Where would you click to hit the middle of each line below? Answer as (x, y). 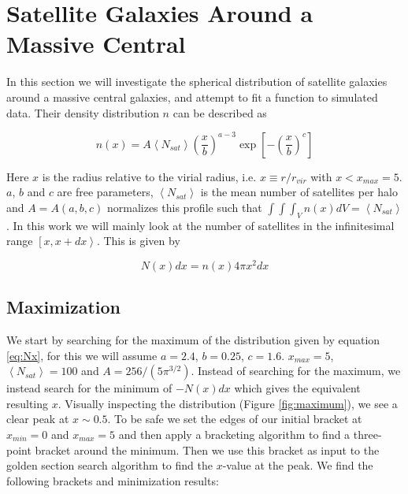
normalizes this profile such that (184, 207)
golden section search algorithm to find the (109, 465)
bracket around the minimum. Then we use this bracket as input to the (207, 449)
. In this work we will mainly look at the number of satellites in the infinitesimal (200, 225)
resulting (28, 403)
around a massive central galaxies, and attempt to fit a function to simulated (192, 97)
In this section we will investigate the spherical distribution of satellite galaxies (197, 82)
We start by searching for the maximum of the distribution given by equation (193, 340)
